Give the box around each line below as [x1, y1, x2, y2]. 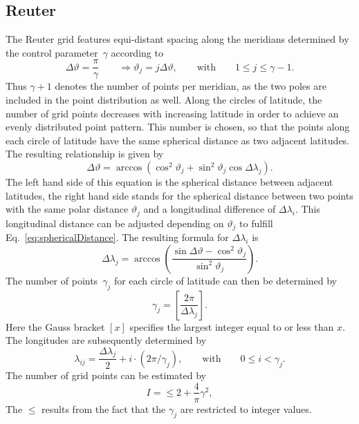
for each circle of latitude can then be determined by [113, 273, 338, 287]
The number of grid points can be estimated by [6, 367, 206, 382]
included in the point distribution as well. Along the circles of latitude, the [6, 93, 322, 107]
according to [111, 45, 163, 59]
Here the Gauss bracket [6, 319, 105, 334]
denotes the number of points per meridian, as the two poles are [55, 79, 326, 93]
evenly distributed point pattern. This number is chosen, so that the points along [6, 119, 350, 134]
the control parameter [6, 45, 98, 59]
